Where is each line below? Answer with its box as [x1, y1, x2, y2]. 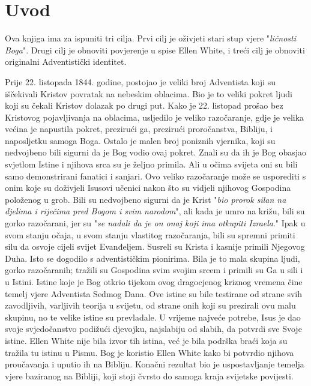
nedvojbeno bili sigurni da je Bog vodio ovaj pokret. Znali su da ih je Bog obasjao [5, 146, 307, 158]
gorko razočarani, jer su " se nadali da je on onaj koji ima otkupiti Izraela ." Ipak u [5, 217, 306, 229]
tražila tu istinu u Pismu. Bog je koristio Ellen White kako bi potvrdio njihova [5, 346, 294, 358]
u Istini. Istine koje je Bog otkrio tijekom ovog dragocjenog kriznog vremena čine [5, 276, 303, 288]
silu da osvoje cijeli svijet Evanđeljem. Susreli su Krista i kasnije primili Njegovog [5, 240, 305, 253]
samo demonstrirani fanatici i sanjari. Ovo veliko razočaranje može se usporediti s [5, 169, 306, 182]
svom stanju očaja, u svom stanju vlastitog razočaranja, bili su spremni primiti [5, 228, 295, 241]
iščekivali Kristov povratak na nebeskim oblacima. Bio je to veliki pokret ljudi [5, 87, 292, 100]
